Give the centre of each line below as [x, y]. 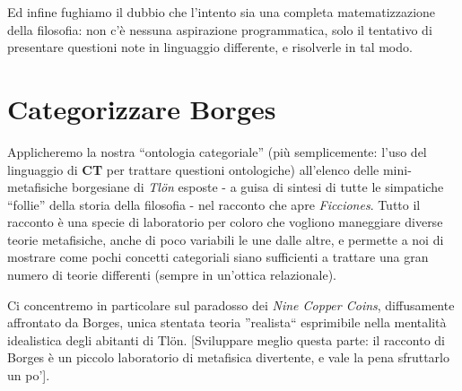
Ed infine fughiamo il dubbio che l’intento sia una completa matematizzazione [222, 12]
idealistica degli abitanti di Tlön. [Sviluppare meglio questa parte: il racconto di [226, 339]
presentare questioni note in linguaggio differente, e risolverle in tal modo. [210, 47]
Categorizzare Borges [142, 108]
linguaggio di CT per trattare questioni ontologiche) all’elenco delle [193, 169]
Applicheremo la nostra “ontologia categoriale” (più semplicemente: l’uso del [217, 151]
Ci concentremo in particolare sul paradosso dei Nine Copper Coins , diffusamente [231, 304]
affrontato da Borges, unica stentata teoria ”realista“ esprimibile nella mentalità [227, 322]
